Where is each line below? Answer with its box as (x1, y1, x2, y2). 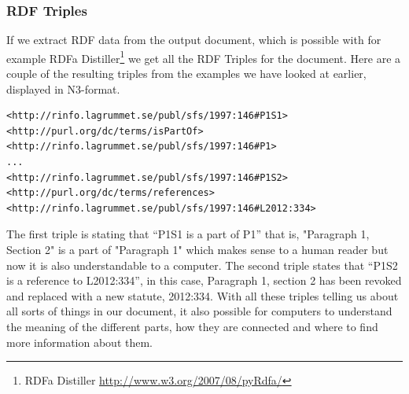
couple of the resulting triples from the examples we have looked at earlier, (6, 65, 367, 82)
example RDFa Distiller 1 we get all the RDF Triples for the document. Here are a (6, 47, 401, 66)
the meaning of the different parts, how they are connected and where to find (6, 318, 378, 334)
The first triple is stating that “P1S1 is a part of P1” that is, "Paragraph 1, (6, 226, 370, 242)
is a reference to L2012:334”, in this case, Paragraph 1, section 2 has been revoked (6, 272, 402, 289)
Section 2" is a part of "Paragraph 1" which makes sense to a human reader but (6, 241, 389, 257)
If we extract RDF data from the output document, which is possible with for (6, 31, 381, 48)
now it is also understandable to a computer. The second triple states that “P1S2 (6, 256, 398, 273)
